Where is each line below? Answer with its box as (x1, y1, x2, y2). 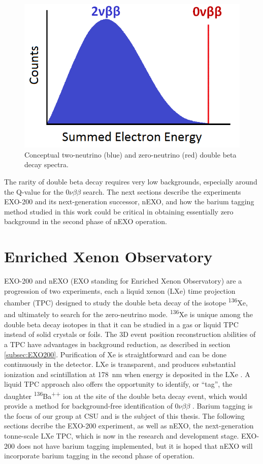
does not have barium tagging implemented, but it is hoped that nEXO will (17, 440, 253, 451)
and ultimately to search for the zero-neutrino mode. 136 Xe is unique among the (4, 307, 253, 320)
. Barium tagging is (192, 400, 253, 411)
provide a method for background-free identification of (4, 400, 173, 411)
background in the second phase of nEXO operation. (4, 216, 167, 227)
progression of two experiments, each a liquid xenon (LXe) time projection (4, 285, 236, 296)
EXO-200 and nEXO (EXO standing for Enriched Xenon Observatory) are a (4, 275, 242, 286)
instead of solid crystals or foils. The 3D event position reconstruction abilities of (4, 329, 256, 339)
